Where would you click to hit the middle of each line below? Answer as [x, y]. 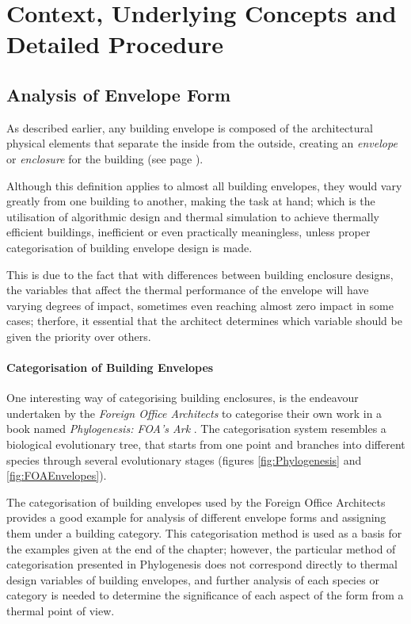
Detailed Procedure [115, 44]
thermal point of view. [61, 611]
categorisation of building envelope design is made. [129, 247]
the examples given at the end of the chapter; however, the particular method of [201, 548]
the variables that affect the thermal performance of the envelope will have [188, 290]
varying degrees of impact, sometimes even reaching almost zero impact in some [200, 305]
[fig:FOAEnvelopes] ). [57, 475]
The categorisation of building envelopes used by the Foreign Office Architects [196, 501]
